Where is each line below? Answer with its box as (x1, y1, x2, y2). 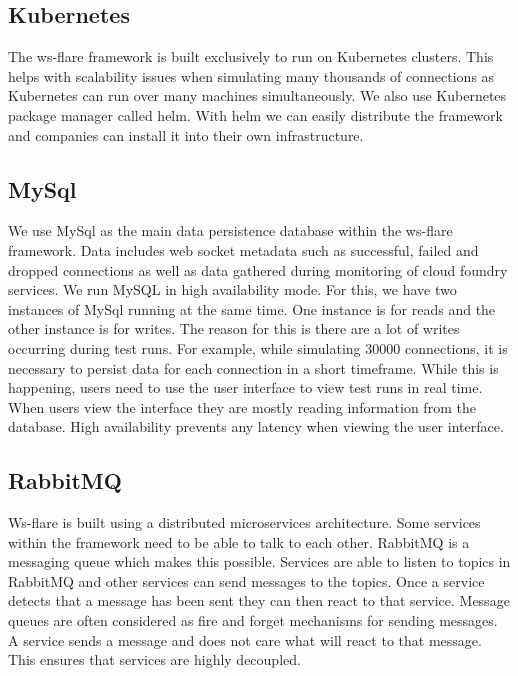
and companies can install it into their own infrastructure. (8, 124, 364, 145)
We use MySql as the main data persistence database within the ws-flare (8, 220, 453, 241)
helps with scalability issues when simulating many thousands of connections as (8, 65, 495, 86)
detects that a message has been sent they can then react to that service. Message (8, 590, 510, 611)
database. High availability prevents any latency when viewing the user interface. (8, 416, 504, 437)
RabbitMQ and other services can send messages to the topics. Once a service (8, 570, 485, 591)
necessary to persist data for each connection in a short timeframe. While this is (8, 357, 499, 378)
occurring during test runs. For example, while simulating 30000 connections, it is (8, 337, 508, 358)
